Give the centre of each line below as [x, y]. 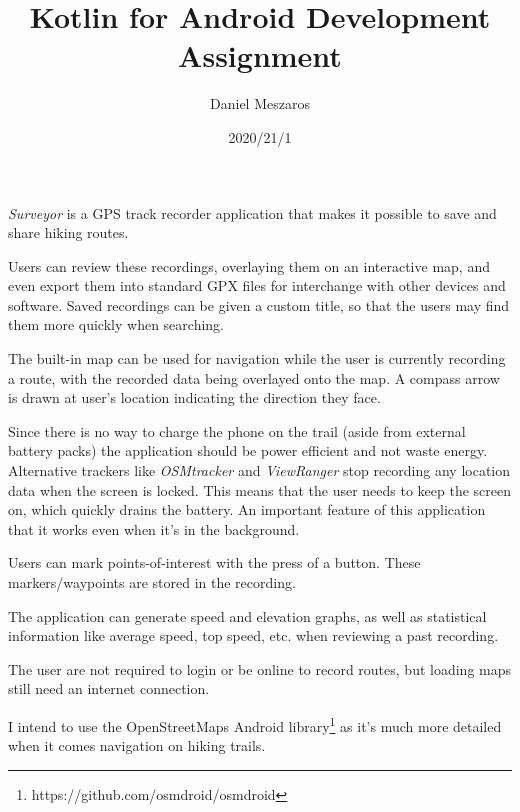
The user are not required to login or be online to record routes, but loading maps [260, 668]
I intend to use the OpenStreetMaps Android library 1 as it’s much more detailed [255, 724]
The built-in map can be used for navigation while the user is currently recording [257, 358]
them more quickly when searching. [116, 324]
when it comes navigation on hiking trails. [137, 745]
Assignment [260, 55]
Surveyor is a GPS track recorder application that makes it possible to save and [252, 212]
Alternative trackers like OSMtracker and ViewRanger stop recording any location [259, 470]
